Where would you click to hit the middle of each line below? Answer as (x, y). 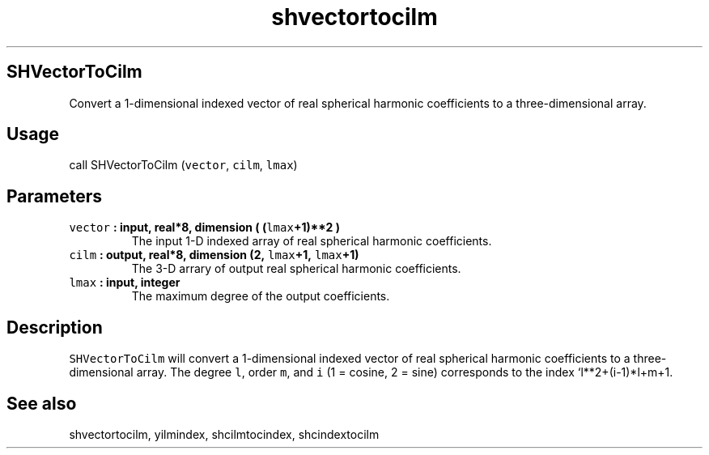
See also (42, 403)
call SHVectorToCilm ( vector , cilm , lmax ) (183, 165)
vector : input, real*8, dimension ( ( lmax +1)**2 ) (204, 227)
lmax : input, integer (125, 283)
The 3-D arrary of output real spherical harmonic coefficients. (296, 269)
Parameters (54, 196)
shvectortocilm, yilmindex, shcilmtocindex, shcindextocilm (224, 434)
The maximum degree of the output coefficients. (261, 296)
